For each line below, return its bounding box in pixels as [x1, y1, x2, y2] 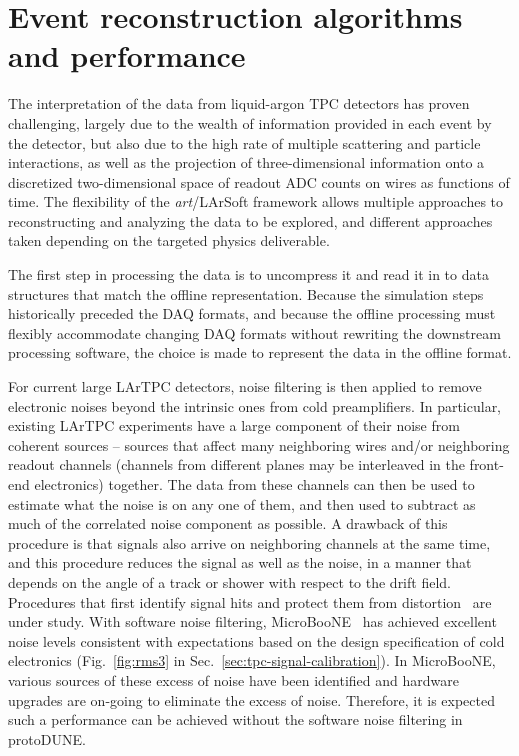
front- [469, 454, 504, 475]
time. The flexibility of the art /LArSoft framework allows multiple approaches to [8, 191, 504, 212]
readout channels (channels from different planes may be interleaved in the [8, 454, 465, 475]
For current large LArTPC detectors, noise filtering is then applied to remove [8, 376, 482, 397]
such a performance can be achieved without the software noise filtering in [8, 709, 463, 730]
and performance [8, 35, 246, 76]
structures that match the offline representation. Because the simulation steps [8, 283, 484, 304]
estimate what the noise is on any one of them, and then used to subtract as [8, 493, 476, 514]
